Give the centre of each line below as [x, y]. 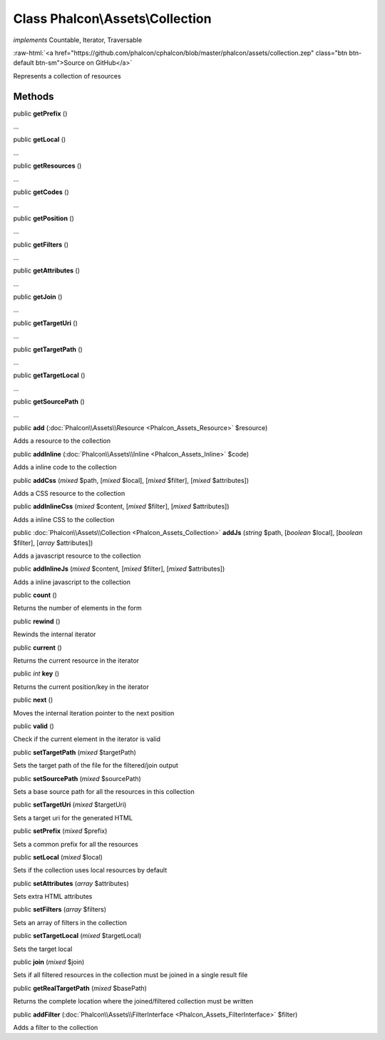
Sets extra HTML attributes [53, 897]
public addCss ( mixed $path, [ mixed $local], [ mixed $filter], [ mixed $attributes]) [131, 480]
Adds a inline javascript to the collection [72, 582]
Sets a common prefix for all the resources [76, 844]
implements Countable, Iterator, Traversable [78, 40]
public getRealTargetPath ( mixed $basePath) [80, 988]
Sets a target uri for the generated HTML [73, 817]
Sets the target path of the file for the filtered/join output [96, 765]
